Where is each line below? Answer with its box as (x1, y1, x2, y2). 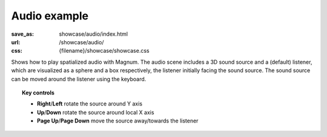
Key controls (22, 89, 54, 96)
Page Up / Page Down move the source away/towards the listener (37, 117, 199, 124)
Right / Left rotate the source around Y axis (37, 100, 142, 107)
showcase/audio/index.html (59, 30, 128, 38)
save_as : (11, 30, 35, 38)
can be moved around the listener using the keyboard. (11, 75, 147, 82)
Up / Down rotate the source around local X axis (37, 109, 154, 116)
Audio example (11, 9, 89, 22)
